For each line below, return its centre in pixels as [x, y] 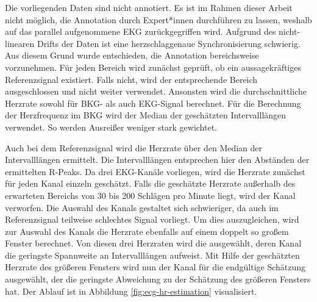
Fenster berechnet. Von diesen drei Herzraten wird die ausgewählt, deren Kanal [153, 243]
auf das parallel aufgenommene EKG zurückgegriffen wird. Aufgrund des [141, 31]
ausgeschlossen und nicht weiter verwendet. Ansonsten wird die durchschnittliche [156, 91]
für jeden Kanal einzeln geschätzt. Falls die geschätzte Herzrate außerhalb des [150, 183]
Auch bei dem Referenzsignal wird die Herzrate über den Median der [134, 147]
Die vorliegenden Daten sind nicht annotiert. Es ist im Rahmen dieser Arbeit [149, 7]
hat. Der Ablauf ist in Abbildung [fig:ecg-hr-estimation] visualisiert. [131, 291]
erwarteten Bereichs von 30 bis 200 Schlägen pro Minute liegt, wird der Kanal [150, 195]
